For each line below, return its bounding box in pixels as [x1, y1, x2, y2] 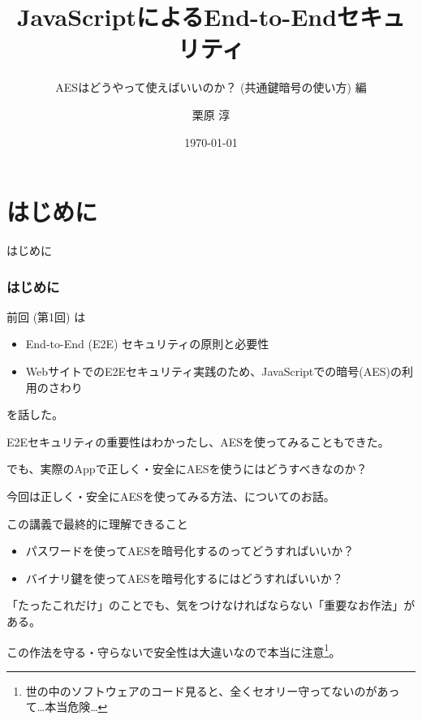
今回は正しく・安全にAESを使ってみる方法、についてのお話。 [6, 488, 335, 504]
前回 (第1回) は [6, 308, 86, 325]
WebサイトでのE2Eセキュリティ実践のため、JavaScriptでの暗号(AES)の [25, 363, 402, 380]
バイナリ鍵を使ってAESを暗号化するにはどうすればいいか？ [25, 569, 343, 586]
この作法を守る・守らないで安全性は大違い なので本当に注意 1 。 [6, 640, 341, 660]
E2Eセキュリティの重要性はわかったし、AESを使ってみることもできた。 [6, 433, 390, 450]
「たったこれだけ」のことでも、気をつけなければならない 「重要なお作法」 [6, 597, 404, 614]
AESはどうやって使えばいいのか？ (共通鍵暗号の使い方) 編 [55, 79, 367, 96]
